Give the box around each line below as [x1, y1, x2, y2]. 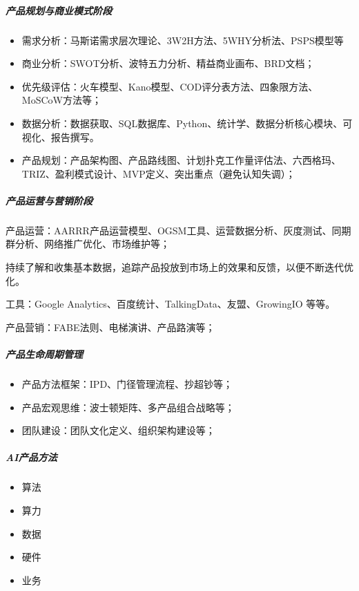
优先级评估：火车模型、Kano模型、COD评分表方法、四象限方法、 [21, 79, 318, 93]
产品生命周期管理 [6, 347, 83, 362]
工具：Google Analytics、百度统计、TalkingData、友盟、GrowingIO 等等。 [6, 297, 336, 311]
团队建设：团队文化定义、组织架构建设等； [21, 423, 215, 438]
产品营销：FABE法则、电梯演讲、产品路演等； [6, 319, 215, 334]
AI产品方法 [6, 450, 57, 465]
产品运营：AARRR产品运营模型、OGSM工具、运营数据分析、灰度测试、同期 [6, 223, 351, 237]
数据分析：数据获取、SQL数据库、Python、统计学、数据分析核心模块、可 [21, 115, 353, 130]
